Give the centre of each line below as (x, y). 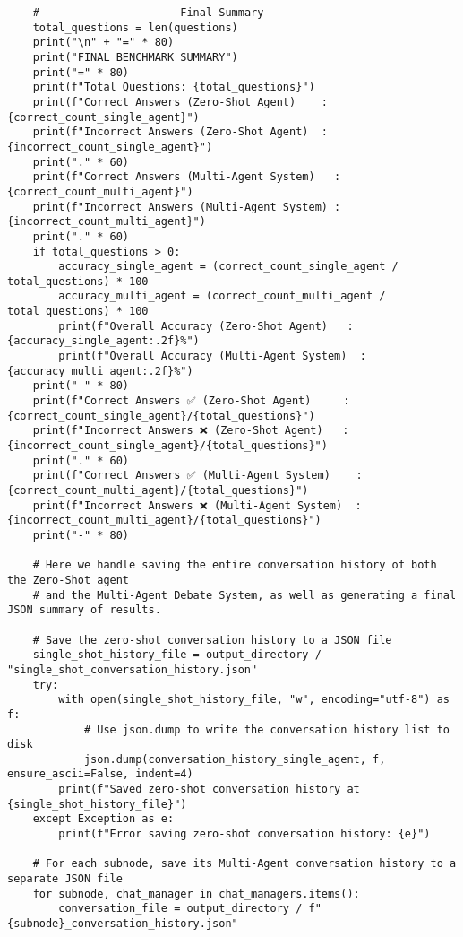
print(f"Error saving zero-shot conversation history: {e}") (244, 834)
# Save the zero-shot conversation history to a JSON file (212, 640)
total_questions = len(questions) (135, 27)
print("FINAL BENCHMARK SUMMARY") (135, 57)
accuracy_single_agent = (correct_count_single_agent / (228, 267)
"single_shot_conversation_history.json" (133, 669)
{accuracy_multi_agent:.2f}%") (100, 371)
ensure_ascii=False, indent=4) (100, 774)
